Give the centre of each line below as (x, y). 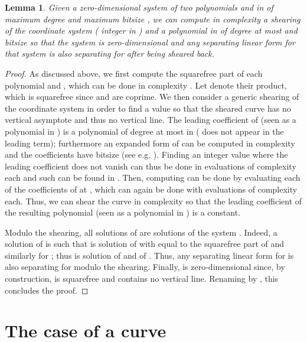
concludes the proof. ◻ (47, 290)
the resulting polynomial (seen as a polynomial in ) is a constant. (123, 212)
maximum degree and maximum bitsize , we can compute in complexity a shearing (153, 19)
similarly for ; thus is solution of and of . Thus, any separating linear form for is (149, 255)
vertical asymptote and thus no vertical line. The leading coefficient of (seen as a (151, 120)
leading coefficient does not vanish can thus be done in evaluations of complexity (151, 166)
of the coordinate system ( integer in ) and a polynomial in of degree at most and (151, 30)
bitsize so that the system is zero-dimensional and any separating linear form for (150, 42)
